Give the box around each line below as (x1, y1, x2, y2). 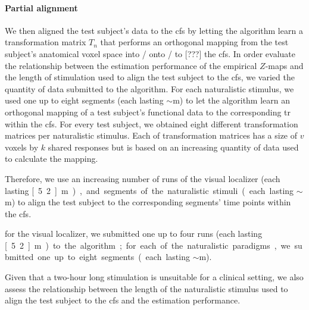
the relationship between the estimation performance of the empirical (5, 59, 257, 71)
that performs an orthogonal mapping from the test (100, 36, 289, 48)
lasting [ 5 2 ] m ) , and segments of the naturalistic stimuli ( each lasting (5, 184, 294, 196)
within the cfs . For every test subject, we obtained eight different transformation (5, 117, 298, 130)
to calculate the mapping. (5, 152, 98, 165)
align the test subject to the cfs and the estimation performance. (5, 294, 241, 306)
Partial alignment (5, 1, 78, 14)
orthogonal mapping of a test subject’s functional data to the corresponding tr (5, 105, 291, 118)
